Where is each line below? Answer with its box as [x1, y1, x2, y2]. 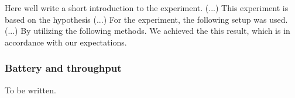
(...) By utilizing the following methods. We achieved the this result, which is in [5, 24, 290, 37]
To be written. [5, 83, 56, 96]
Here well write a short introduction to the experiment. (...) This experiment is [5, 2, 289, 13]
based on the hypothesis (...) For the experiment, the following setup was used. [5, 13, 288, 25]
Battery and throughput [5, 61, 122, 75]
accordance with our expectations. [5, 36, 127, 48]
